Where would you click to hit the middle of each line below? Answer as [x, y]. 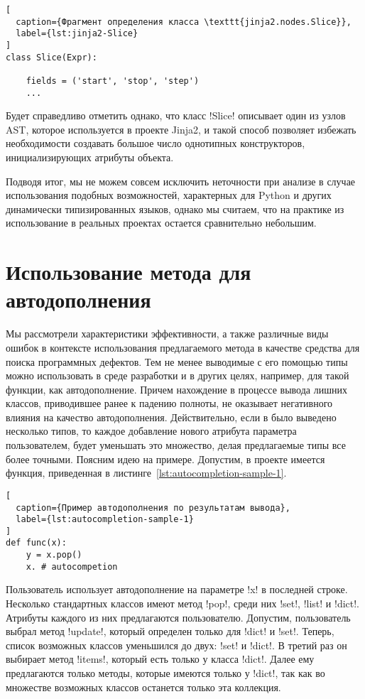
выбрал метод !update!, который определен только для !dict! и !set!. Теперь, [170, 631]
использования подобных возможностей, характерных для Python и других [169, 195]
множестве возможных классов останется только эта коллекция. [143, 687]
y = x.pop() [54, 555]
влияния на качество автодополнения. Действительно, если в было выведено [171, 417]
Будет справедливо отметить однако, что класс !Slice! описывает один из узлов [176, 115]
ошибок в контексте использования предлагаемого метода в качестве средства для [183, 347]
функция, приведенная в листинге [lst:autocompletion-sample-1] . [146, 473]
